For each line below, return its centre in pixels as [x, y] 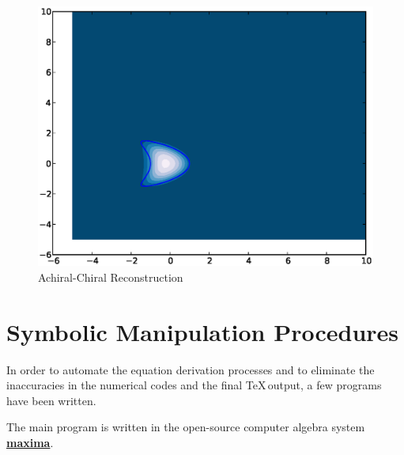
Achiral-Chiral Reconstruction [111, 277]
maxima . [30, 443]
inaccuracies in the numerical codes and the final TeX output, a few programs [194, 385]
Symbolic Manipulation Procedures [203, 331]
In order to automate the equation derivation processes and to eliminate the [191, 369]
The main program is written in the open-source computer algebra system [186, 427]
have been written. [51, 400]
